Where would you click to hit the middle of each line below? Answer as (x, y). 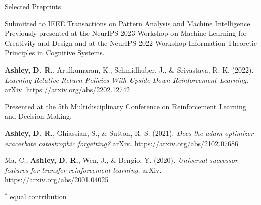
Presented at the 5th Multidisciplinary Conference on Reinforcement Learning (125, 106)
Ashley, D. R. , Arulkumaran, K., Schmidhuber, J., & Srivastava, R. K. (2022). (129, 69)
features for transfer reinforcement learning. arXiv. (83, 169)
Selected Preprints (33, 6)
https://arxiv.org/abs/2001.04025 (57, 180)
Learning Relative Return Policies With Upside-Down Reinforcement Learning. (127, 79)
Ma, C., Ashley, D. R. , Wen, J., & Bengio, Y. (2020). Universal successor (121, 160)
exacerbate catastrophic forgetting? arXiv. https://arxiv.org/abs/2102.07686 (121, 143)
